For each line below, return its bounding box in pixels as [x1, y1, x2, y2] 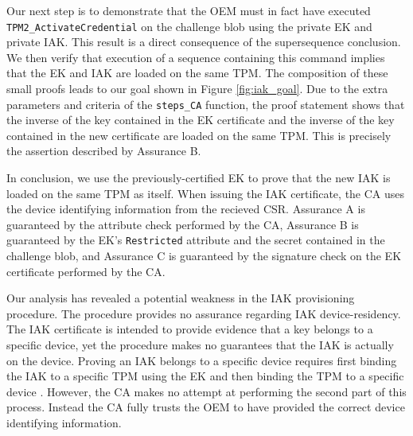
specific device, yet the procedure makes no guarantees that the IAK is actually [6, 337, 394, 353]
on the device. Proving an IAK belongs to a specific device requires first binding [6, 352, 397, 368]
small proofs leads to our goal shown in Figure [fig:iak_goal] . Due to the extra [6, 80, 388, 97]
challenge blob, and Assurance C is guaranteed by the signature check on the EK [6, 247, 402, 264]
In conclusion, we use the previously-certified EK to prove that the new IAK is [6, 169, 391, 186]
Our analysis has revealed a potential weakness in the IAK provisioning [6, 290, 355, 306]
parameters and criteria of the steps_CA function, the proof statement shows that [6, 95, 405, 112]
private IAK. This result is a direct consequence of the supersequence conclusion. [6, 33, 401, 50]
